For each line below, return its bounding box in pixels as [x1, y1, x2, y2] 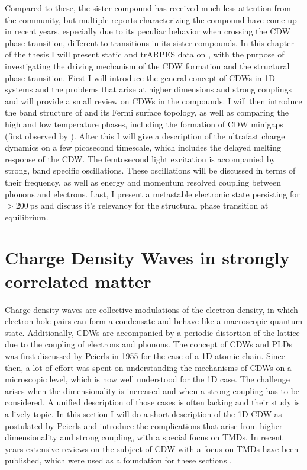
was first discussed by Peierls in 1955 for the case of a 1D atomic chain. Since [5, 349, 285, 362]
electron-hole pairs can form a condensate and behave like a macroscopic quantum [5, 315, 303, 327]
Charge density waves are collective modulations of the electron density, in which [5, 303, 298, 315]
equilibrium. [5, 210, 49, 223]
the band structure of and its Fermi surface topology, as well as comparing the [5, 106, 289, 119]
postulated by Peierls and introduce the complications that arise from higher [5, 419, 283, 431]
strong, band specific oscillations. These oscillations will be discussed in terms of [5, 164, 296, 177]
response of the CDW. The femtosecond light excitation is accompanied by [5, 152, 276, 165]
